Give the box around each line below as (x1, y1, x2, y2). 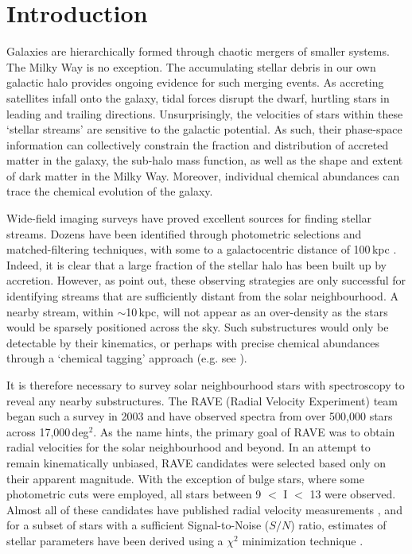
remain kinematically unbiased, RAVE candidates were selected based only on (6, 454, 387, 471)
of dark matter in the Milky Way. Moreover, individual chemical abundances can (6, 167, 400, 184)
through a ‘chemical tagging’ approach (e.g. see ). (6, 350, 247, 366)
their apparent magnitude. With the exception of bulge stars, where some (6, 470, 364, 486)
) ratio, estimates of (290, 517, 387, 533)
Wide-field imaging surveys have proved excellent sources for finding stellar (6, 210, 372, 227)
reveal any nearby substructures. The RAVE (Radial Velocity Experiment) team (6, 392, 398, 409)
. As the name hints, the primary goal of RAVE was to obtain (93, 423, 395, 440)
